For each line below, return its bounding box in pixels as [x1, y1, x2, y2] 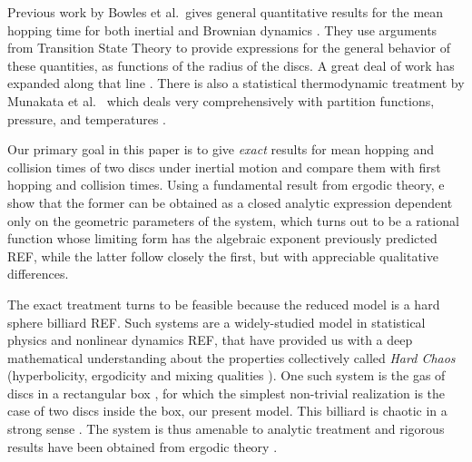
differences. [7, 264, 69, 283]
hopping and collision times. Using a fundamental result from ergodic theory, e [7, 175, 445, 194]
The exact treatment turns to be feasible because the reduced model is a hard [7, 294, 440, 313]
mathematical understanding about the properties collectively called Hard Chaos [7, 348, 456, 367]
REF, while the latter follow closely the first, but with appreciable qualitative [7, 246, 438, 265]
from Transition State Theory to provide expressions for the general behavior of [7, 38, 450, 57]
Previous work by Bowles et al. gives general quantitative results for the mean [7, 3, 444, 21]
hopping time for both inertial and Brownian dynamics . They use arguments [7, 20, 438, 39]
